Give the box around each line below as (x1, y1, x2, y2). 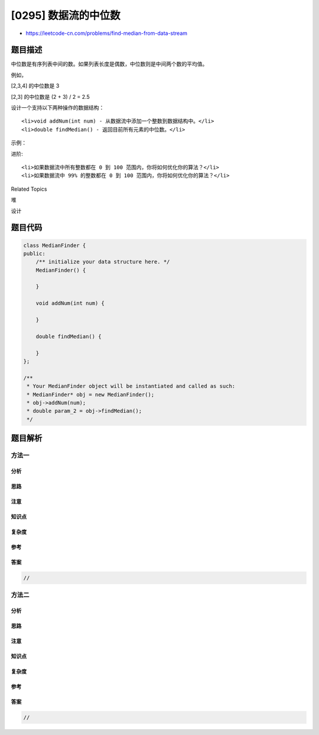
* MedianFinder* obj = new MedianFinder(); (27, 391, 155, 398)
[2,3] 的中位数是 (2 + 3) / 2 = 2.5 (11, 93, 90, 100)
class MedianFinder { (23, 242, 86, 249)
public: (23, 250, 45, 257)
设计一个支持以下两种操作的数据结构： (11, 104, 105, 111)
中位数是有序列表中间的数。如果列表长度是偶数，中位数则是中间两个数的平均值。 (11, 60, 208, 68)
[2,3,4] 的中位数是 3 (11, 82, 60, 89)
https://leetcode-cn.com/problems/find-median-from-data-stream (25, 30, 188, 37)
